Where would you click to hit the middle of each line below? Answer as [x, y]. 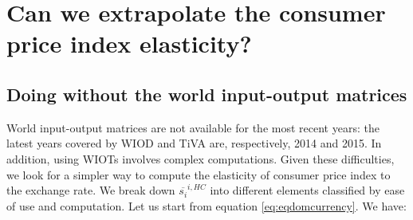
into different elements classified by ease [307, 190]
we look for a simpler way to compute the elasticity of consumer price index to [199, 174]
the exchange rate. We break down [91, 190]
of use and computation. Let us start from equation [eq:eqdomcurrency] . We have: [206, 205]
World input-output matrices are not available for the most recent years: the [193, 127]
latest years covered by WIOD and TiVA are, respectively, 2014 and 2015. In [194, 143]
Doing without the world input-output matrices [207, 94]
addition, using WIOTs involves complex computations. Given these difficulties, [201, 158]
